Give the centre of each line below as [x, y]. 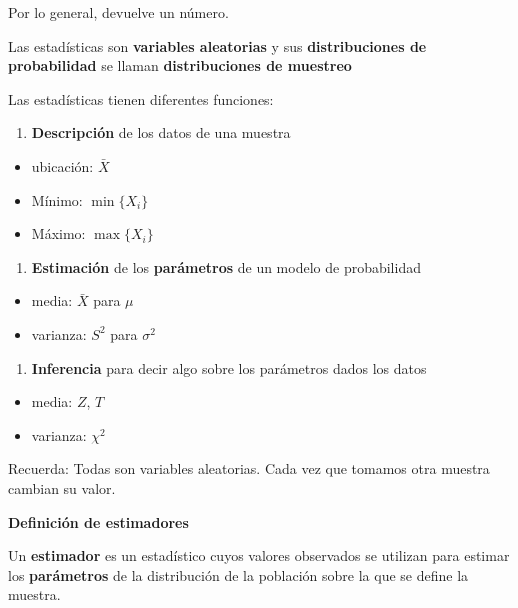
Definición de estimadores [98, 521]
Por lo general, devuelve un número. [118, 12]
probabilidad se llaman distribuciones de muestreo [180, 65]
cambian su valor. [62, 487]
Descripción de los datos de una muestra [161, 132]
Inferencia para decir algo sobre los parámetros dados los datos [229, 367]
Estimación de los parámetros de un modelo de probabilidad [226, 266]
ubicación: [62, 165]
